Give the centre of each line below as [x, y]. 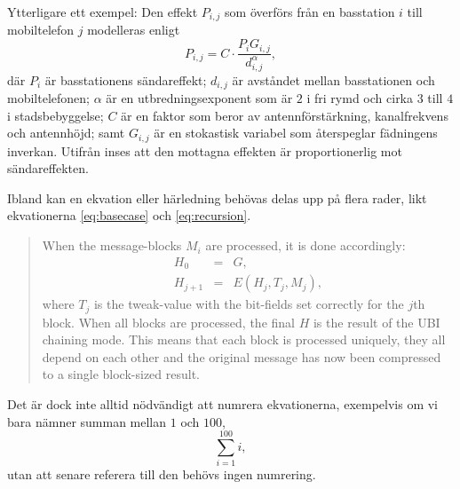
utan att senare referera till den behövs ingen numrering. [162, 474]
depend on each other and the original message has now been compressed [242, 356]
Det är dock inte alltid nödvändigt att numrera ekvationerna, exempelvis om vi [223, 404]
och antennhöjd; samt [66, 133]
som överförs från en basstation [310, 12]
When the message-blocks [112, 245]
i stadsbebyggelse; [56, 115]
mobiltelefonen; [48, 98]
